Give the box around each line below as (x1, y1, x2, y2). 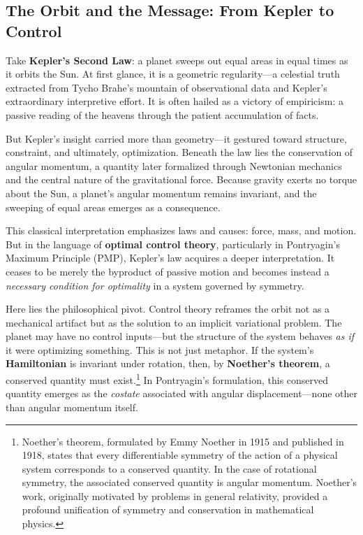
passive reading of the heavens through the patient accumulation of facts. (6, 107, 319, 122)
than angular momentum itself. (6, 399, 138, 414)
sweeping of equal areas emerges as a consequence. (6, 199, 221, 214)
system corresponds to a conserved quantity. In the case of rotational (22, 461, 317, 476)
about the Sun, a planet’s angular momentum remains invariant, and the (6, 185, 317, 200)
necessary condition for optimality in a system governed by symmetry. (6, 278, 304, 292)
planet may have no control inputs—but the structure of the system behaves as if (6, 329, 355, 343)
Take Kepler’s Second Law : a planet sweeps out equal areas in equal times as (6, 52, 348, 67)
